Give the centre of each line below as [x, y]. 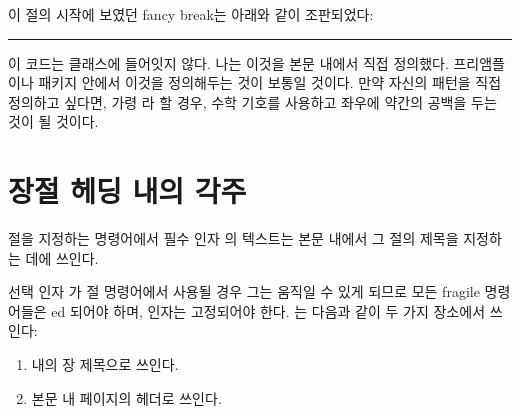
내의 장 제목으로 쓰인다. [105, 364]
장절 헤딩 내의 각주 [127, 190]
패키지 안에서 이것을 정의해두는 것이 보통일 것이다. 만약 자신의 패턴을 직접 [270, 82]
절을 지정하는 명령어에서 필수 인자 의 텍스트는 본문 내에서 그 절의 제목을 [233, 238]
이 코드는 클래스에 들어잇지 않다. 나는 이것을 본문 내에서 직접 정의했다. [228, 62]
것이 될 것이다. [53, 121]
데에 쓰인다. [62, 257]
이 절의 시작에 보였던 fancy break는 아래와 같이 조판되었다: [191, 14]
